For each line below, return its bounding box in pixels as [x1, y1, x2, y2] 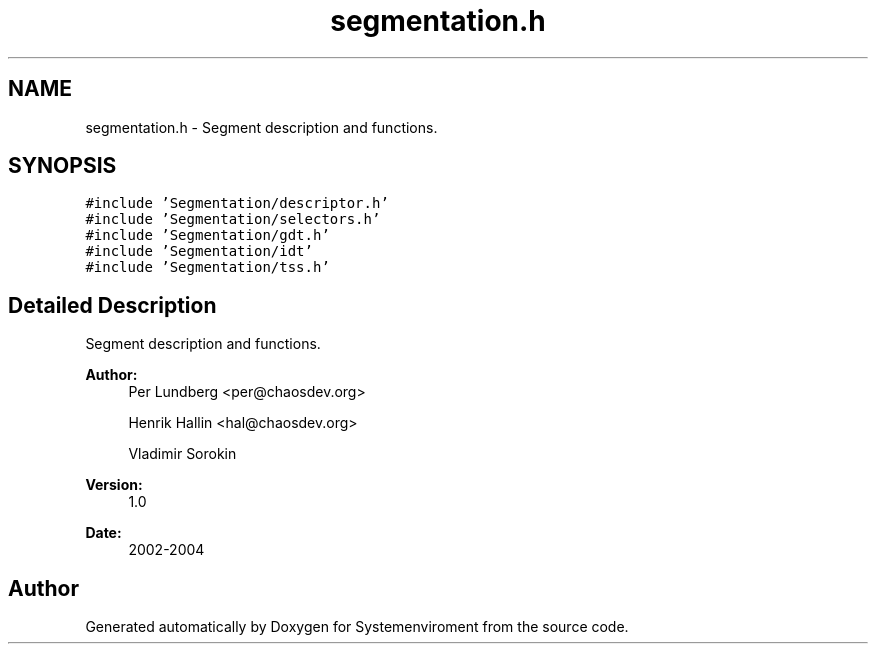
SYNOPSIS [8, 153, 117, 179]
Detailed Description [8, 292, 217, 318]
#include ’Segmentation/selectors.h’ [85, 211, 381, 228]
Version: [85, 476, 143, 494]
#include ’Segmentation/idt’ [85, 243, 313, 260]
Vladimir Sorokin [128, 445, 237, 463]
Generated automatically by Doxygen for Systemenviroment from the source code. [85, 618, 629, 636]
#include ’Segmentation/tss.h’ [85, 259, 330, 276]
